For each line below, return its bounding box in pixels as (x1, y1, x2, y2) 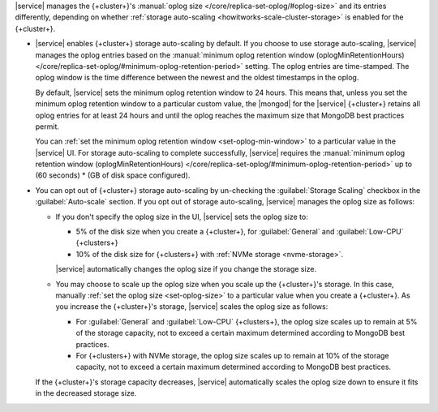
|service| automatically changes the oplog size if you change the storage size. (55, 264, 316, 274)
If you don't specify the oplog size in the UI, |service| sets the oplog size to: (55, 212, 308, 221)
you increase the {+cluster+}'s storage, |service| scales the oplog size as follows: (55, 302, 328, 311)
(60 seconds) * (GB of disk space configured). (35, 170, 191, 180)
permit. (35, 122, 60, 131)
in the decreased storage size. (35, 388, 137, 398)
